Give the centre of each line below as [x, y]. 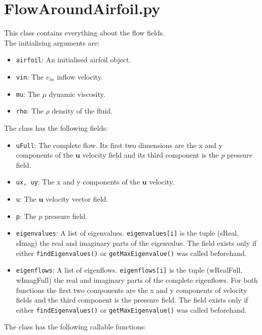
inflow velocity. [80, 76]
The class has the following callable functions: [75, 327]
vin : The [30, 76]
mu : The [28, 94]
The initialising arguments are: [52, 42]
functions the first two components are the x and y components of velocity [132, 290]
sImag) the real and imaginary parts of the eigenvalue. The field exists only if [136, 243]
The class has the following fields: [56, 127]
